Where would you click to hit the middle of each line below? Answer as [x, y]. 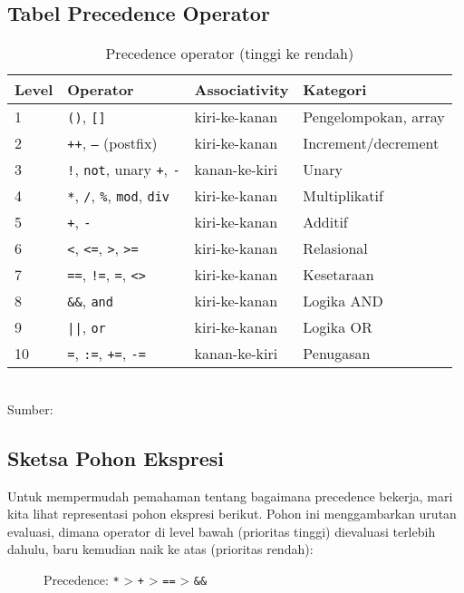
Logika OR [338, 327]
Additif [325, 222]
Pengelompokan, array [374, 117]
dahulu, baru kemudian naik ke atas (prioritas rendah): [160, 549]
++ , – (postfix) [112, 143]
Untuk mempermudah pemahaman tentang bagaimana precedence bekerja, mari [230, 496]
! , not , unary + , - [124, 170]
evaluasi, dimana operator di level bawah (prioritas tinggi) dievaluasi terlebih [222, 531]
